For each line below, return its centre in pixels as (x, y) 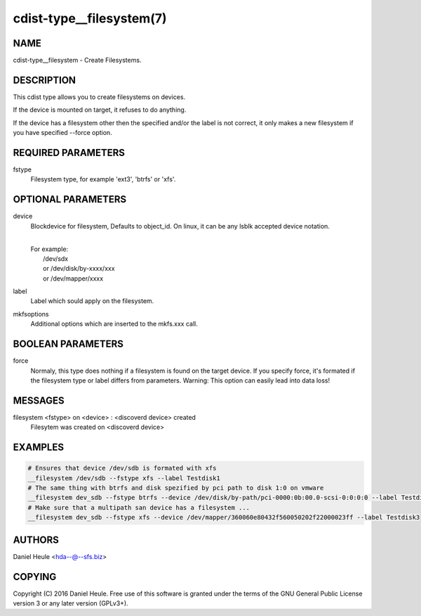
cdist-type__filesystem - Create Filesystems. (77, 60)
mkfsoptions (31, 314)
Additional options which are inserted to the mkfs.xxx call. (114, 324)
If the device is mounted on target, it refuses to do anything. (100, 110)
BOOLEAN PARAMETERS (68, 344)
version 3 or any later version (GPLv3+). (71, 603)
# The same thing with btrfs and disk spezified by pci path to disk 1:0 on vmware (176, 488)
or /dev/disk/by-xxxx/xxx (79, 269)
